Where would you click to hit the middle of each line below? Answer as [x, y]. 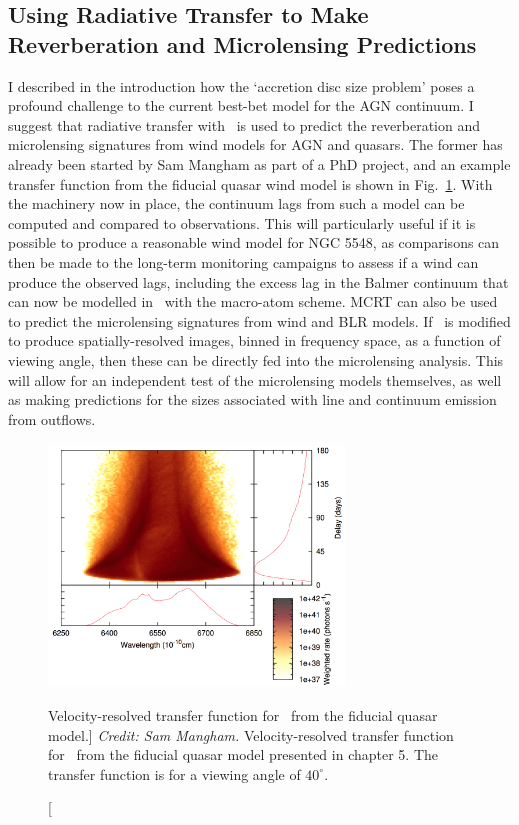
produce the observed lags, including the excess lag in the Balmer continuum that [258, 281]
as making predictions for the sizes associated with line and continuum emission [252, 399]
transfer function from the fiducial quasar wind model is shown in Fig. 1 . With [250, 183]
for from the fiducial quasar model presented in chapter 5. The [243, 754]
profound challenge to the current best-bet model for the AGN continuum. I [241, 105]
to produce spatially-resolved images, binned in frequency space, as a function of [254, 340]
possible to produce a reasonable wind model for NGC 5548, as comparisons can [254, 242]
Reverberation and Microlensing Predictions [242, 43]
